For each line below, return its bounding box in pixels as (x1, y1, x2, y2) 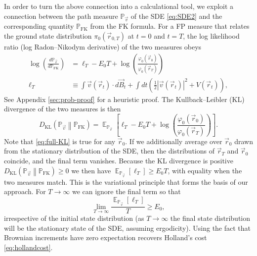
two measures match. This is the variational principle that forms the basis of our (4, 176, 248, 187)
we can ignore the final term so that (72, 186, 181, 197)
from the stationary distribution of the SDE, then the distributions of (4, 146, 214, 156)
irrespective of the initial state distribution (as (4, 213, 144, 223)
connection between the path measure (4, 10, 118, 21)
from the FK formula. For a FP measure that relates (90, 21, 250, 31)
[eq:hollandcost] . (4, 242, 53, 252)
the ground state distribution (4, 30, 92, 41)
